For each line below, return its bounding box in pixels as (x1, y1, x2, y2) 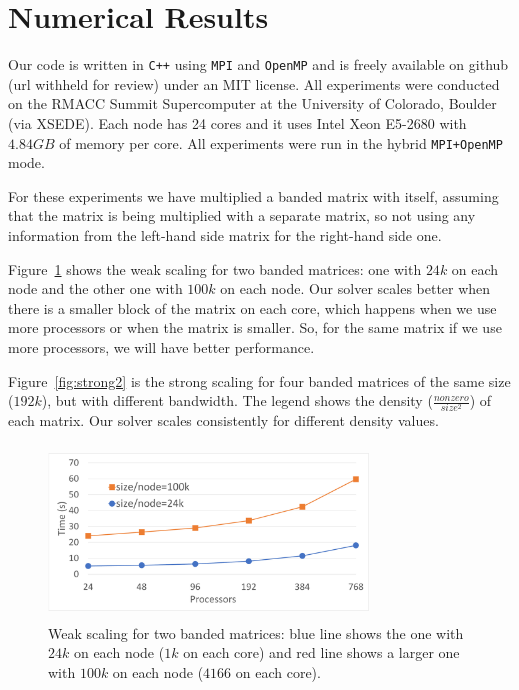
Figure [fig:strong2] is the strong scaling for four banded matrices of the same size (8, 370, 511, 391)
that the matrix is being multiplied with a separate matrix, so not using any (8, 205, 476, 226)
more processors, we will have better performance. (8, 336, 315, 357)
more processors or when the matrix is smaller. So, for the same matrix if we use (8, 317, 502, 338)
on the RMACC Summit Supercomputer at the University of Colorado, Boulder (8, 93, 497, 114)
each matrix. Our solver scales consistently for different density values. (8, 410, 439, 431)
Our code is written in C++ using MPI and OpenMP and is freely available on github (8, 54, 509, 75)
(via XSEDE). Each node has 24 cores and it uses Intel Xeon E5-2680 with (8, 112, 467, 133)
